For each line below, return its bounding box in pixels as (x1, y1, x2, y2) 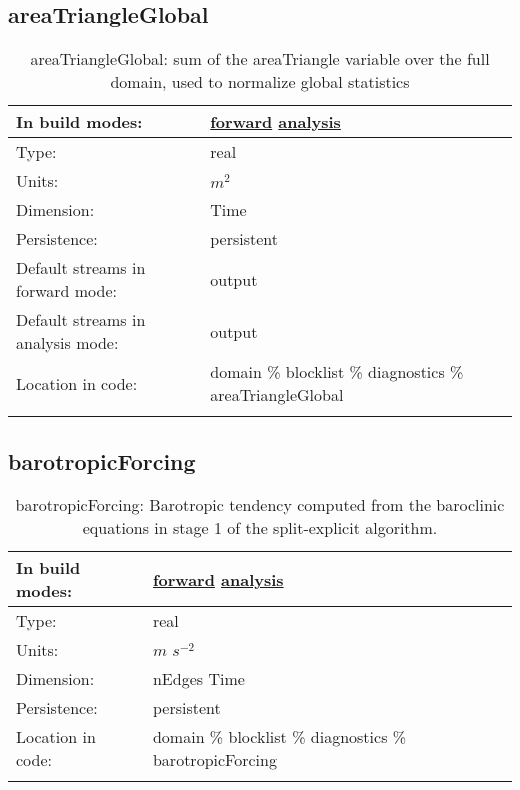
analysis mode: (16, 331, 119, 355)
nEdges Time (152, 667, 245, 691)
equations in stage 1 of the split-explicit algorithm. (82, 516, 438, 540)
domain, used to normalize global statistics (110, 70, 410, 94)
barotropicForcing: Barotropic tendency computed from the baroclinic (15, 493, 505, 517)
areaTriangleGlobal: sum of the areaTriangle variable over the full (30, 47, 490, 71)
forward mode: (16, 279, 117, 303)
